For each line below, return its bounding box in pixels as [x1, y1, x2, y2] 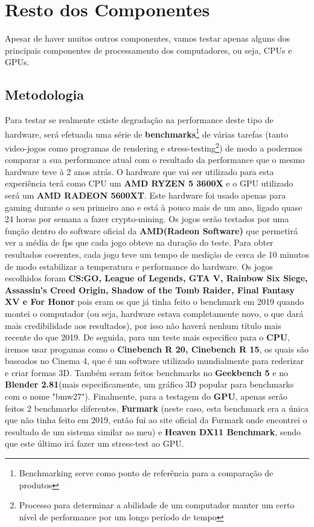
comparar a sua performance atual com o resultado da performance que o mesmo [5, 153, 305, 166]
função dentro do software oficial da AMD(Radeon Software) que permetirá [5, 224, 298, 237]
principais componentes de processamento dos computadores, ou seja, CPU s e [5, 43, 292, 56]
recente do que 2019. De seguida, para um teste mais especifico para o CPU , [5, 331, 290, 343]
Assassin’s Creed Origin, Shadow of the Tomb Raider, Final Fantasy [5, 283, 295, 296]
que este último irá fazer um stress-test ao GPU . [5, 437, 184, 450]
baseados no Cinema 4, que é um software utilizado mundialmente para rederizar [5, 354, 304, 367]
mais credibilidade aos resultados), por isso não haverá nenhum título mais [5, 319, 281, 331]
